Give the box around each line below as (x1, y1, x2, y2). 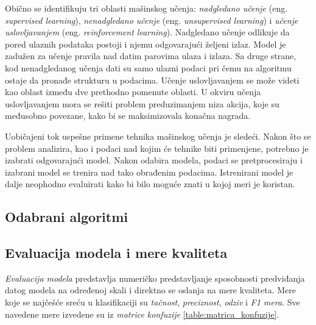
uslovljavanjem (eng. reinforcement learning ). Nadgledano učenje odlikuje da (5, 26, 290, 38)
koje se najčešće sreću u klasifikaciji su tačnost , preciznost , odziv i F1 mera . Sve (5, 296, 300, 309)
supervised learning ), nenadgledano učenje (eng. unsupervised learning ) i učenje (5, 13, 298, 26)
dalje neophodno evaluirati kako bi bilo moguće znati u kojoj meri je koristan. (5, 177, 295, 190)
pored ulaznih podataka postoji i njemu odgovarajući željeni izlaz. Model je (5, 37, 286, 50)
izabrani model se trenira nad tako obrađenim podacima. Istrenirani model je (5, 165, 293, 178)
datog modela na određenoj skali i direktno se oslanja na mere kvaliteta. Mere (5, 284, 296, 296)
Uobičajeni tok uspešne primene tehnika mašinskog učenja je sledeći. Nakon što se (5, 129, 311, 142)
